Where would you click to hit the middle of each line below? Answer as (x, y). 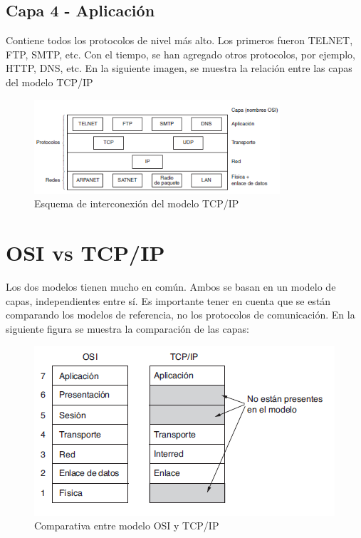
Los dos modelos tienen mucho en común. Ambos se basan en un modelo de (171, 287)
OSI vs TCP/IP (85, 253)
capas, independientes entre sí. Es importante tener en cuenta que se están (168, 300)
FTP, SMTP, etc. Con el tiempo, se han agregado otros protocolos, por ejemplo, (180, 54)
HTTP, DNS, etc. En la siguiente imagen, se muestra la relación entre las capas (179, 68)
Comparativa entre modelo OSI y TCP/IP (127, 526)
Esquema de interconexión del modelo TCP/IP (137, 203)
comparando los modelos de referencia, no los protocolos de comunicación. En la (180, 315)
